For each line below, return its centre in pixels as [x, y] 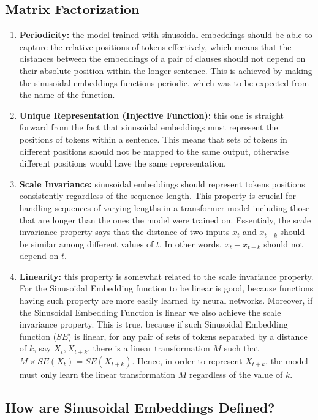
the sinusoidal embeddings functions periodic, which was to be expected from [164, 82]
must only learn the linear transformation [97, 374]
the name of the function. [67, 95]
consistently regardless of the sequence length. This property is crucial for [157, 196]
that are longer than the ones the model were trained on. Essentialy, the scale [165, 219]
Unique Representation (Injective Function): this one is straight [152, 115]
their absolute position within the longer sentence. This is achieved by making [166, 70]
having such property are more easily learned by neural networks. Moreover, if [166, 300]
